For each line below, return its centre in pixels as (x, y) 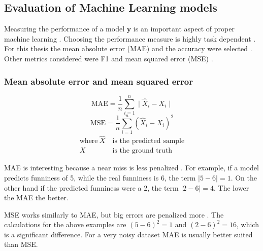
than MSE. (21, 244)
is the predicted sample (149, 141)
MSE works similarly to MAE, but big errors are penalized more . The (114, 214)
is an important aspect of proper (184, 29)
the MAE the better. (36, 198)
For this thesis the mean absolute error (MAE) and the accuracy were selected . (128, 48)
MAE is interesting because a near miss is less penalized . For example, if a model (131, 168)
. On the (244, 177)
